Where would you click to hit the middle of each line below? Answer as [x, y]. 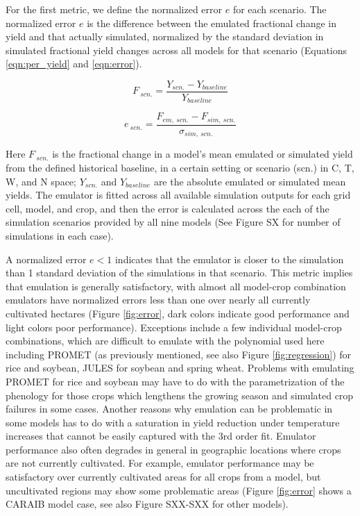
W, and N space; [41, 181]
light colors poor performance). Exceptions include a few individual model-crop [174, 327]
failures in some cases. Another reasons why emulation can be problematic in [169, 409]
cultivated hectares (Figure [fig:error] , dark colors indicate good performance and [178, 313]
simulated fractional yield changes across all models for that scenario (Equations [177, 50]
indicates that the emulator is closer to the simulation [229, 259]
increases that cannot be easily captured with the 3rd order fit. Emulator [161, 436]
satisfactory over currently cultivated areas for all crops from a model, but [163, 477]
